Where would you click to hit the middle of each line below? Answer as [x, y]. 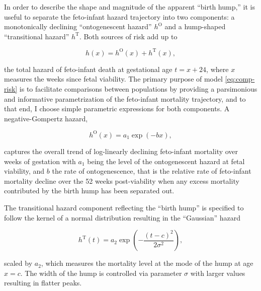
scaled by [18, 263]
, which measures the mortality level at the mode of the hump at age [147, 263]
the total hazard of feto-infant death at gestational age [88, 69]
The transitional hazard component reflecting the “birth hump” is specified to [124, 207]
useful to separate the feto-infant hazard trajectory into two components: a [119, 16]
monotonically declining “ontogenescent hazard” [78, 26]
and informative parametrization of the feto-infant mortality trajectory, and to [125, 98]
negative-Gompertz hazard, [46, 118]
